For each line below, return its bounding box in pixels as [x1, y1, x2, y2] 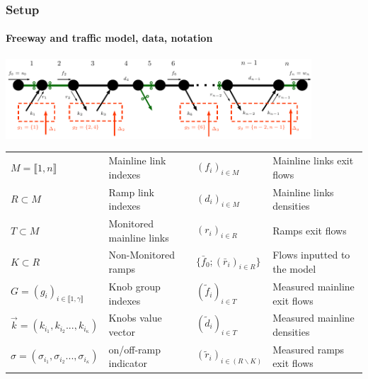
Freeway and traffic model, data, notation [6, 30, 213, 45]
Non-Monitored [108, 247, 175, 262]
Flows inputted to [272, 247, 350, 262]
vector [108, 324, 135, 339]
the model [272, 261, 316, 276]
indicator [108, 356, 148, 370]
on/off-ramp [108, 341, 161, 356]
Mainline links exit [272, 153, 354, 168]
